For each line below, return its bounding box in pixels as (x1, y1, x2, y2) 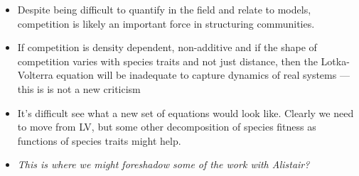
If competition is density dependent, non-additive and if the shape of (17, 40, 317, 55)
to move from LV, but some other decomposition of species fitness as (17, 119, 316, 134)
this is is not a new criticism (17, 81, 141, 96)
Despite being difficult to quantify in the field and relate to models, (17, 2, 311, 16)
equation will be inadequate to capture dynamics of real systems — (56, 67, 350, 82)
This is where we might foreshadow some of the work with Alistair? (17, 157, 310, 172)
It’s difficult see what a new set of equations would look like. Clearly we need (17, 105, 354, 120)
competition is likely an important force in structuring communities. (17, 16, 315, 31)
